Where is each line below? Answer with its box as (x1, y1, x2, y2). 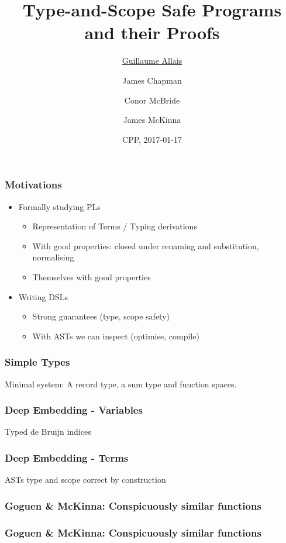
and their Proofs (84, 20, 220, 44)
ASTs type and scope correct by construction (5, 473, 166, 486)
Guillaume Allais (122, 54, 182, 67)
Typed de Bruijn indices (5, 425, 91, 438)
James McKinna (123, 114, 181, 126)
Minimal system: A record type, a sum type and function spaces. (5, 377, 237, 390)
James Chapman (122, 74, 182, 86)
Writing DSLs (18, 290, 68, 303)
